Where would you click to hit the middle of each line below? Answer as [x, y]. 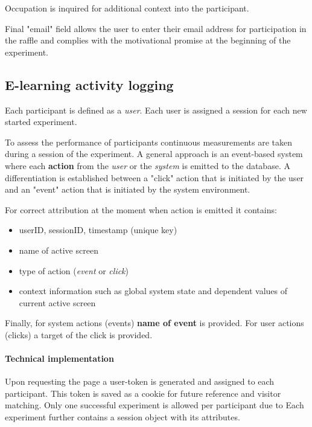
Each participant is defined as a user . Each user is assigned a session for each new [156, 110]
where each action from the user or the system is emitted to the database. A [148, 165]
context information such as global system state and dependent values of [153, 291]
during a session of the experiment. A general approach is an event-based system [154, 154]
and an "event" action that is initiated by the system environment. [128, 189]
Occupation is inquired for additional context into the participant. [127, 8]
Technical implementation [59, 358]
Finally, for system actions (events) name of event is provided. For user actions [154, 323]
